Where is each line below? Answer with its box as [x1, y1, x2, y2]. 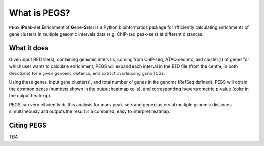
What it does [9, 44, 49, 52]
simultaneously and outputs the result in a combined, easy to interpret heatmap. [9, 109, 171, 114]
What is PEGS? [9, 7, 70, 18]
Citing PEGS [9, 121, 46, 129]
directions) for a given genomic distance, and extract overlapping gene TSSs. [9, 70, 165, 76]
